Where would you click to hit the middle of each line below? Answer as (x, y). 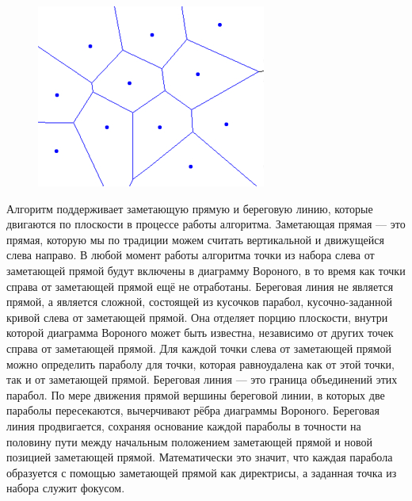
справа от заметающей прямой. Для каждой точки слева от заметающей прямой (199, 348)
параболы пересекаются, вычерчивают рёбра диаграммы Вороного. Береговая (193, 410)
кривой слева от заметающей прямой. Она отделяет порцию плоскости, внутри (197, 317)
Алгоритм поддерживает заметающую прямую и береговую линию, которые (190, 208)
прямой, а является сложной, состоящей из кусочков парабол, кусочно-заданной (200, 302)
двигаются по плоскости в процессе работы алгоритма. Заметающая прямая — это (206, 224)
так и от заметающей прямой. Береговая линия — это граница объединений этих (202, 379)
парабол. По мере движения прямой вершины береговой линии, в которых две (196, 394)
